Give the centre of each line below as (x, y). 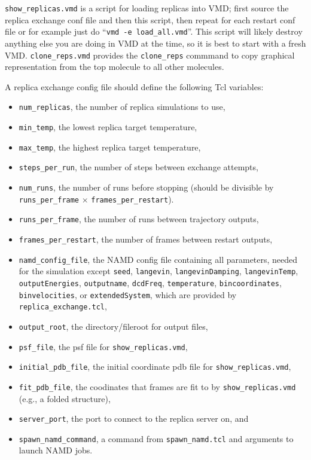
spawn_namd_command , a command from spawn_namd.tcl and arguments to (156, 438)
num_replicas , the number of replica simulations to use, (122, 107)
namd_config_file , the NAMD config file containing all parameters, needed (158, 259)
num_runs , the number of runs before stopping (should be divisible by (146, 187)
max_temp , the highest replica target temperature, (110, 147)
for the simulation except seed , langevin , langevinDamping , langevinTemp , (158, 271)
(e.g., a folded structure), (65, 398)
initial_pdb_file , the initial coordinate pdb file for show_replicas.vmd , (155, 367)
